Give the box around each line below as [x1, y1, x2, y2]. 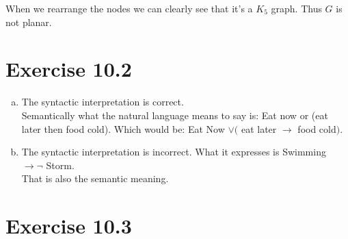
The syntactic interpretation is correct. [21, 95, 184, 109]
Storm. [46, 158, 75, 172]
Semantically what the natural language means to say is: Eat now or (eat [21, 108, 328, 122]
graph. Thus [271, 1, 322, 15]
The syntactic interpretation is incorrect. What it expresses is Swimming [21, 144, 326, 159]
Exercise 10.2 [5, 55, 132, 83]
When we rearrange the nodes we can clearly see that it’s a [5, 1, 253, 15]
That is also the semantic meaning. [21, 171, 169, 186]
